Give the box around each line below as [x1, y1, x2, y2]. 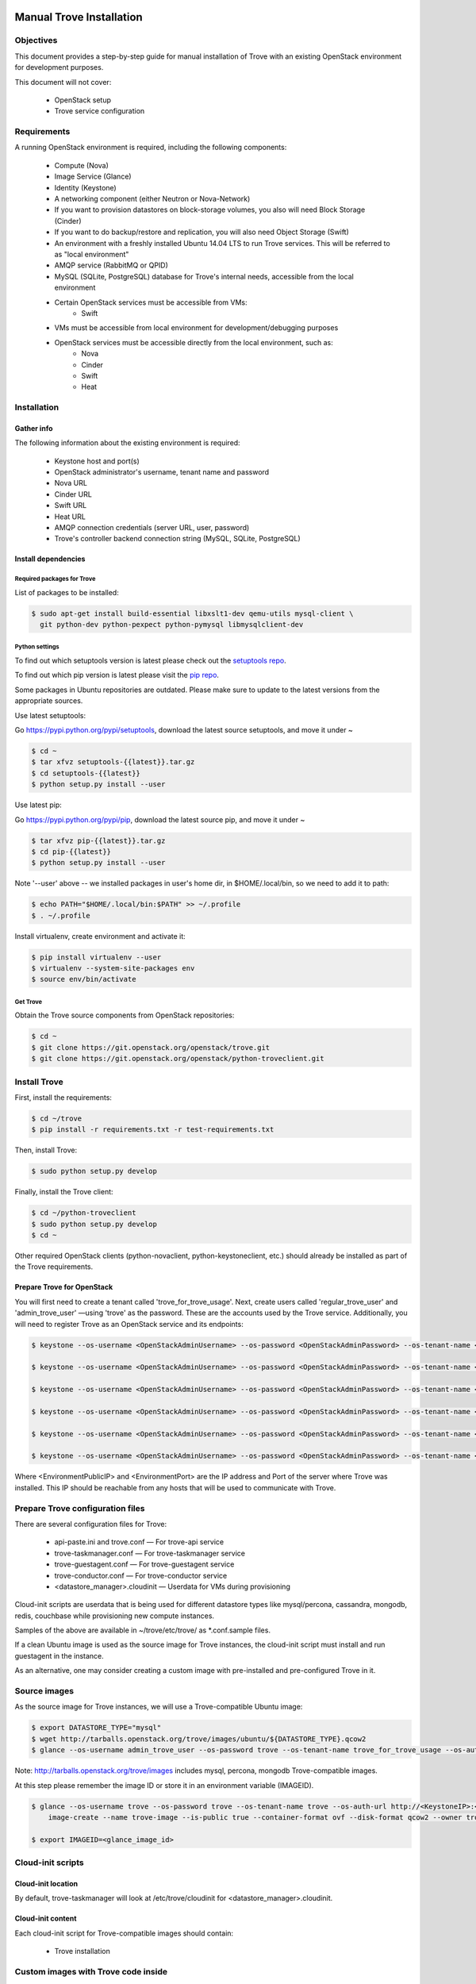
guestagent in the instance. [14, 1651, 105, 1660]
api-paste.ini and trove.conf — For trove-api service [54, 1537, 225, 1547]
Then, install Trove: [14, 1145, 78, 1155]
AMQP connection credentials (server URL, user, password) [54, 522, 250, 532]
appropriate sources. [14, 696, 83, 706]
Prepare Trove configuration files [14, 1502, 145, 1513]
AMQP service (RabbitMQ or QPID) [54, 260, 168, 270]
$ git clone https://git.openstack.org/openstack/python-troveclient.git [31, 1054, 324, 1063]
